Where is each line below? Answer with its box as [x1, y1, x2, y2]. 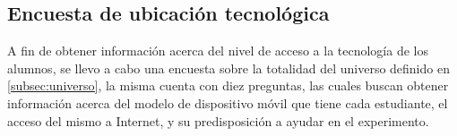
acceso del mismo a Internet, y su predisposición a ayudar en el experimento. [7, 111, 429, 130]
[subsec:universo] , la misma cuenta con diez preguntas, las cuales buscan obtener [7, 76, 449, 95]
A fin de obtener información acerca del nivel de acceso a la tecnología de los [7, 41, 428, 60]
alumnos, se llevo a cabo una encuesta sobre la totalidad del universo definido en [7, 58, 450, 77]
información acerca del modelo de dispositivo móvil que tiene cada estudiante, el [7, 93, 448, 112]
